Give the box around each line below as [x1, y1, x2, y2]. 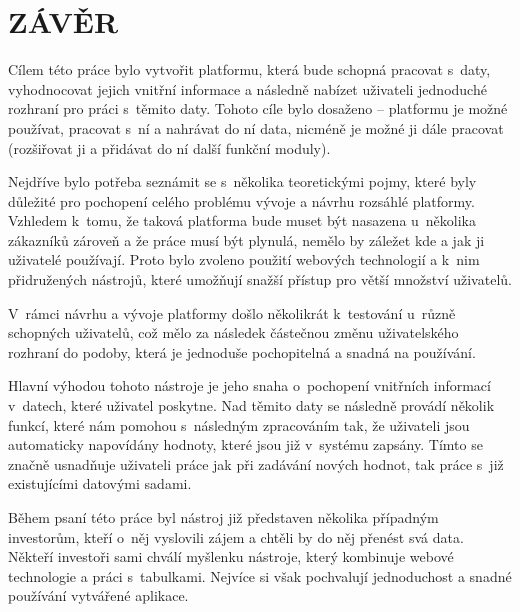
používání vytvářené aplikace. [8, 585, 189, 606]
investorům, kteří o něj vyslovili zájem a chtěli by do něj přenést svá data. [8, 526, 464, 547]
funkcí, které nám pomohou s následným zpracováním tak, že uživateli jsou [8, 414, 470, 435]
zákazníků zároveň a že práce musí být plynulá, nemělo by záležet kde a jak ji [8, 229, 485, 250]
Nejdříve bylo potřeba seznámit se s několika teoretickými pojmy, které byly [8, 171, 477, 192]
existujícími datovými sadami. [8, 473, 192, 494]
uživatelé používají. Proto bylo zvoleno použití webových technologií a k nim [8, 249, 480, 270]
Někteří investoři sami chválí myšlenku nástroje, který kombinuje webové [8, 546, 454, 567]
